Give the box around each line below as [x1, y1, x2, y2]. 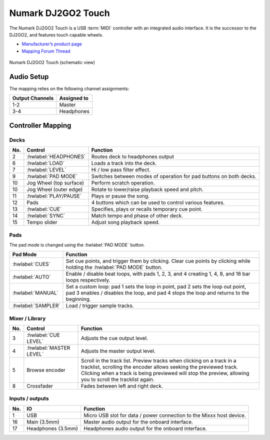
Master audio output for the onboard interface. [83, 418, 193, 425]
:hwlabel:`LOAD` [26, 160, 65, 167]
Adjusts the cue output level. [80, 335, 148, 342]
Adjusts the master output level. [80, 347, 156, 354]
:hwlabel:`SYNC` [26, 212, 65, 219]
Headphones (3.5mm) [26, 425, 78, 432]
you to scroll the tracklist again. [80, 376, 155, 383]
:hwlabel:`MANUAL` [12, 289, 58, 296]
